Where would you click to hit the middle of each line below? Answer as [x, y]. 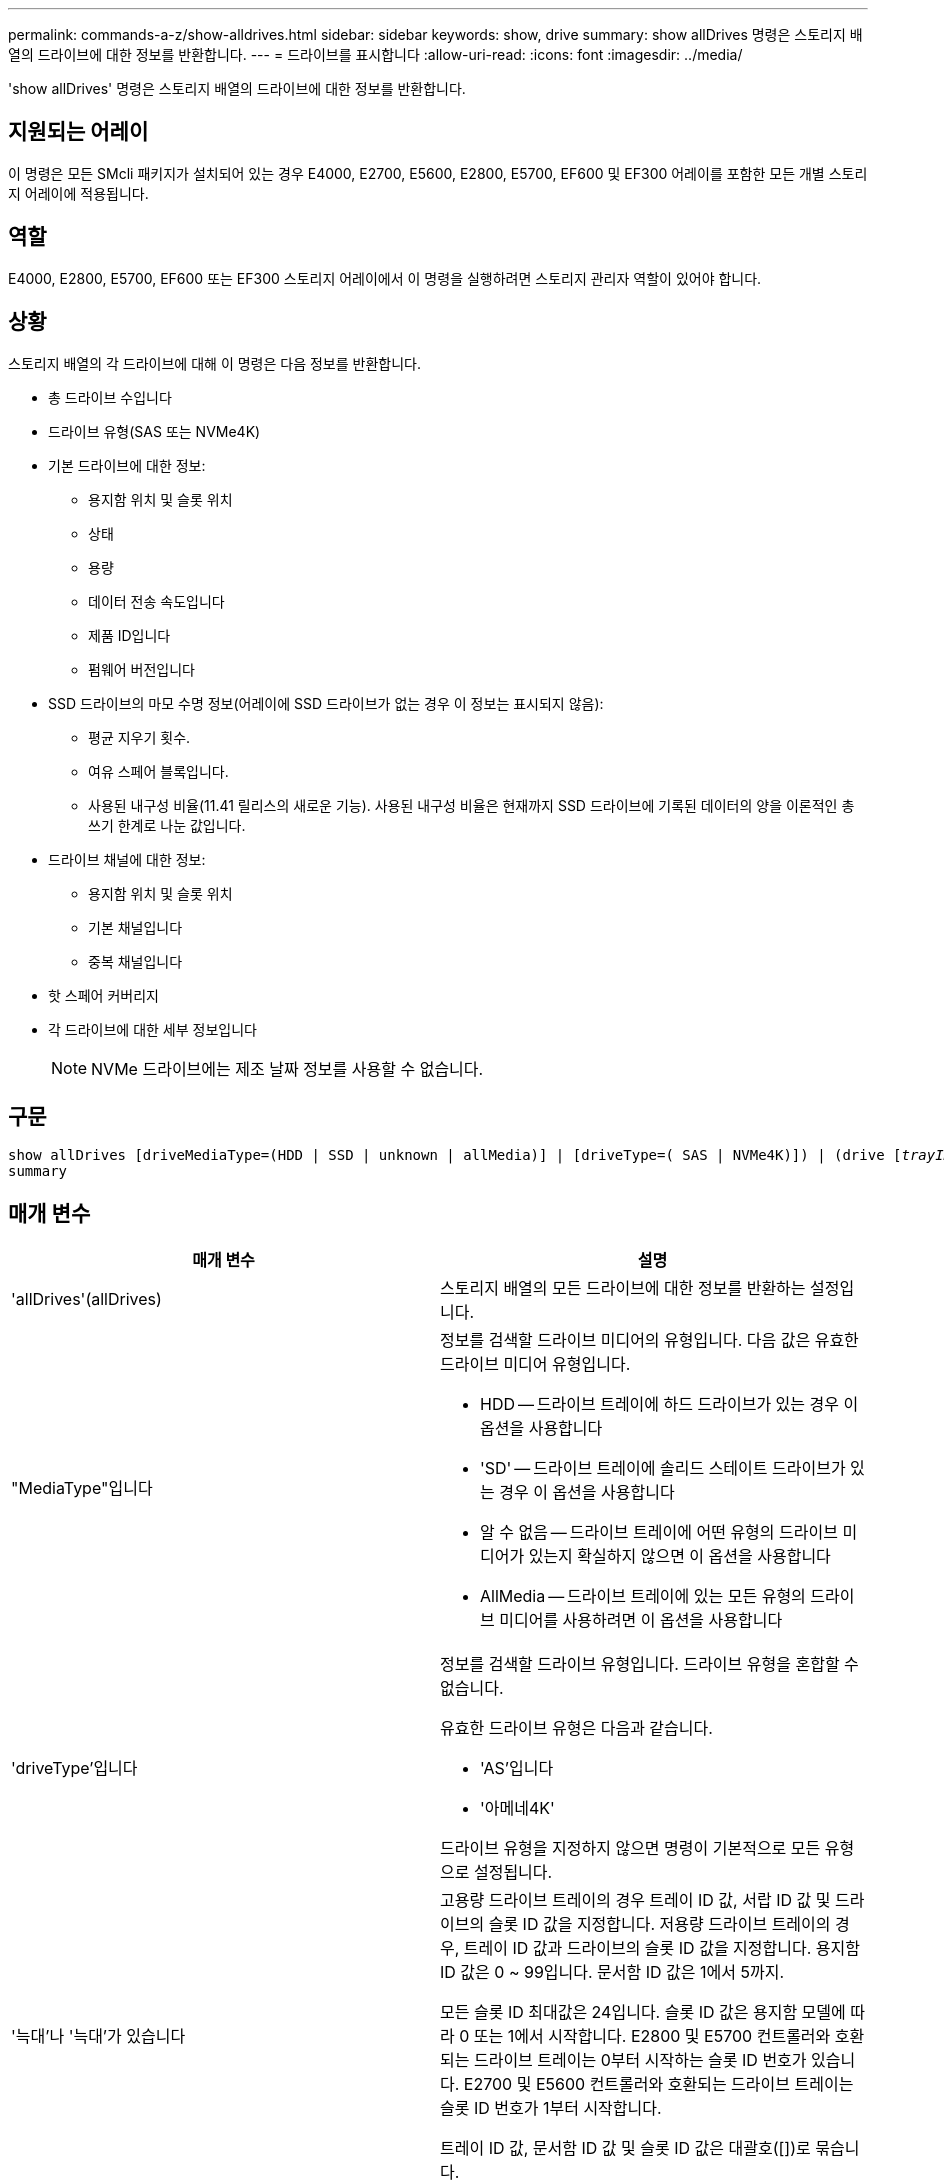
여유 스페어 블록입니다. [158, 771]
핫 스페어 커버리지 [103, 995]
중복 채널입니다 [135, 961]
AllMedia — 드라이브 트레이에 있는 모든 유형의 [643, 1596]
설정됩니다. [513, 1872]
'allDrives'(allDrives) [86, 1299]
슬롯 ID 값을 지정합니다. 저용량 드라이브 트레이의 [659, 1924]
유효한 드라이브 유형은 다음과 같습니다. [576, 1728]
